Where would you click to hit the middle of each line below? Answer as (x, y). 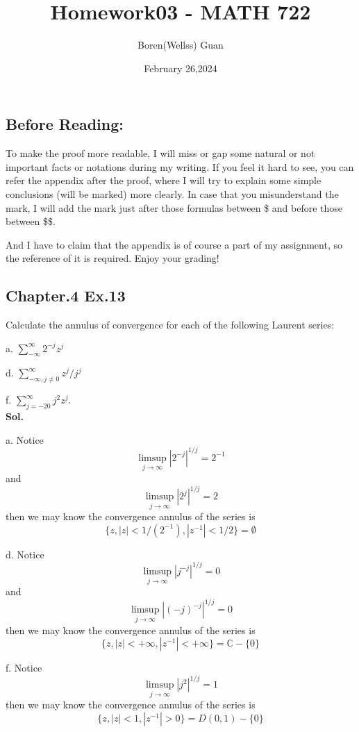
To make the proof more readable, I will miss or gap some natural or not (160, 153)
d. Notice (25, 554)
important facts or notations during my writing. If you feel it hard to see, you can (180, 166)
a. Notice (25, 439)
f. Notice (24, 668)
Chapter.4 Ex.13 (66, 296)
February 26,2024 (181, 68)
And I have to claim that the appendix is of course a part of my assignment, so (174, 244)
